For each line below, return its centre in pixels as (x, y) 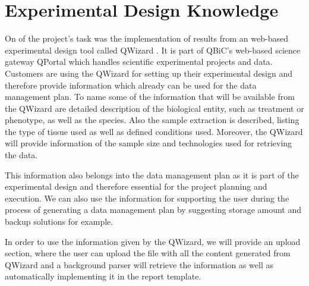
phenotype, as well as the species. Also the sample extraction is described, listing (152, 120)
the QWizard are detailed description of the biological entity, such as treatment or (154, 108)
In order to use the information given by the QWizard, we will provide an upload (153, 241)
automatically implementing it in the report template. (103, 276)
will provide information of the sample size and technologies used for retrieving (149, 143)
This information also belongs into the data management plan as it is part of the (152, 175)
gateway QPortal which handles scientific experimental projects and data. (139, 62)
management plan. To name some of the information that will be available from (150, 97)
